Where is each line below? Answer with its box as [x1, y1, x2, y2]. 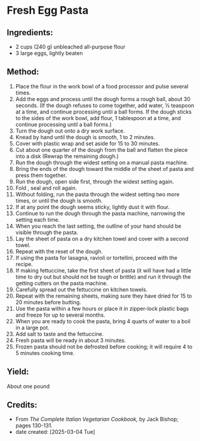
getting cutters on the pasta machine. [15, 279, 108, 287]
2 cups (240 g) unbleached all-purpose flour [15, 43, 126, 50]
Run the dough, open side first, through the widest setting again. [15, 177, 174, 185]
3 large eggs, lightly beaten [15, 50, 83, 57]
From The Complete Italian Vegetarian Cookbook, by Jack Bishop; [15, 416, 179, 423]
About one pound [7, 382, 50, 390]
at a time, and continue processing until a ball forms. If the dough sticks [15, 108, 192, 115]
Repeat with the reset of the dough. [15, 247, 103, 255]
